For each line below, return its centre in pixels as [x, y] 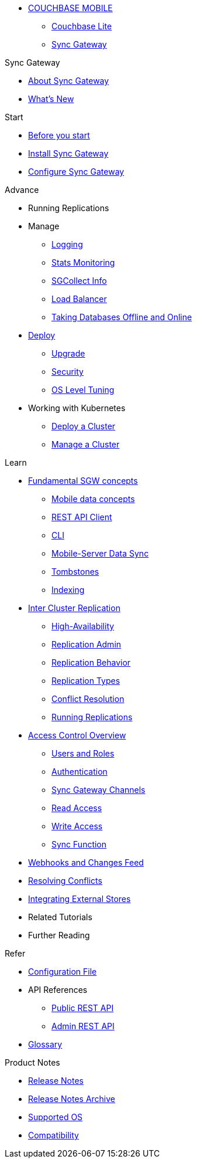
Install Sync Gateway [68, 153]
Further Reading [59, 935]
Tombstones [75, 572]
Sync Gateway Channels [98, 790]
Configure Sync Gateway [76, 172]
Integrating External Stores [80, 899]
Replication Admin [87, 644]
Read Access [77, 808]
